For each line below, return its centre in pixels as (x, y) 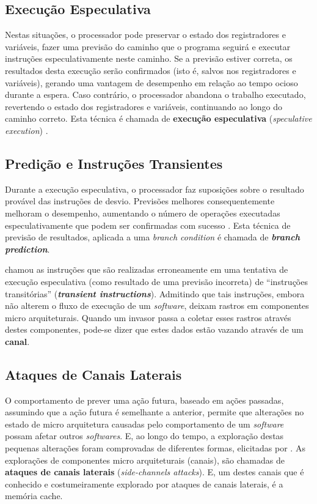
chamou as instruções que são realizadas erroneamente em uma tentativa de (147, 269)
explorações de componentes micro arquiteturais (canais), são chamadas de (145, 460)
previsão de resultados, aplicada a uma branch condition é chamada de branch (152, 237)
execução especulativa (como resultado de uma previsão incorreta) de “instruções (156, 281)
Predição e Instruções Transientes (114, 163)
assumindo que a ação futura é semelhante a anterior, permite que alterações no (155, 412)
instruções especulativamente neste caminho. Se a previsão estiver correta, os (149, 58)
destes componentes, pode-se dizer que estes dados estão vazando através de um (154, 329)
